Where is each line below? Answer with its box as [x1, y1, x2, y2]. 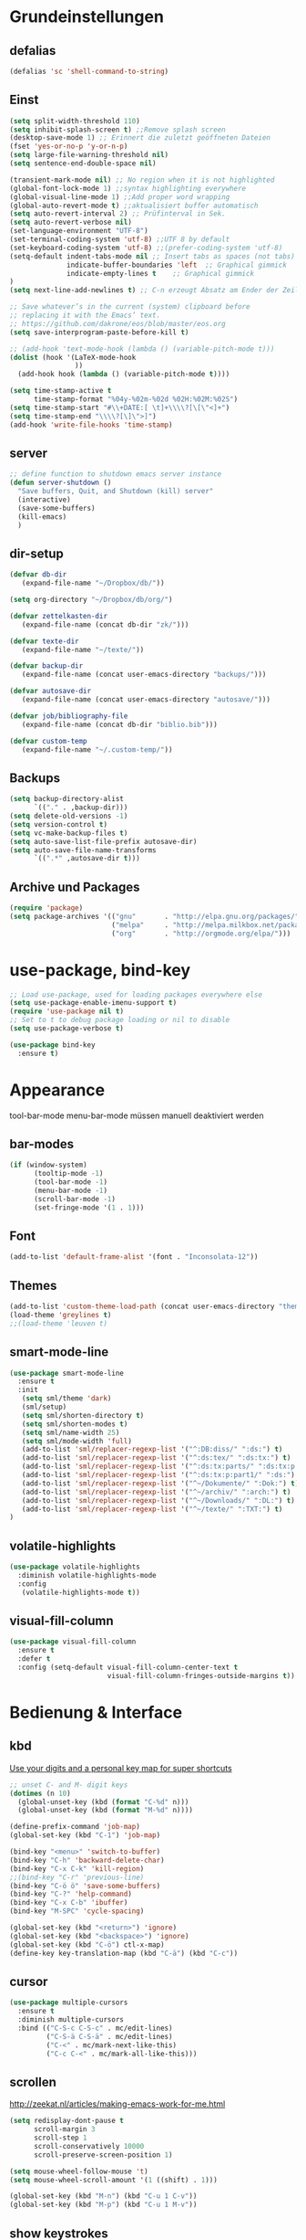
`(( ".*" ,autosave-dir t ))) [33, 854, 141, 863]
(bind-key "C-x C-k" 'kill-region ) [9, 1864, 145, 1874]
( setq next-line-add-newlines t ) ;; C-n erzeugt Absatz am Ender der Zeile [9, 286, 303, 295]
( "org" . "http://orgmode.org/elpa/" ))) [110, 929, 291, 938]
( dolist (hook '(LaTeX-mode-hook [9, 353, 137, 362]
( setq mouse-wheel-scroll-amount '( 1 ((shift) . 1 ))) [9, 2175, 219, 2184]
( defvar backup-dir [9, 661, 84, 671]
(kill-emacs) [17, 512, 67, 522]
